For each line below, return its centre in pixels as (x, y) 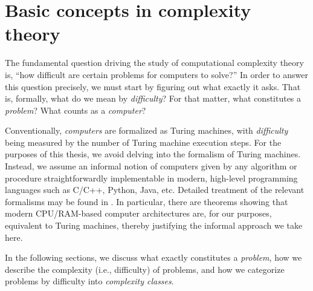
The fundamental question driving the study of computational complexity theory (154, 63)
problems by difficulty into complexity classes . (89, 281)
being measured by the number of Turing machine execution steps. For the (143, 142)
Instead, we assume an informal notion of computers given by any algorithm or (151, 166)
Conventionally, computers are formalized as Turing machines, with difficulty (147, 130)
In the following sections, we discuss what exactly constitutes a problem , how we (153, 257)
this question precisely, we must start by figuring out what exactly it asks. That (153, 86)
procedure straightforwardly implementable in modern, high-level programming (151, 178)
